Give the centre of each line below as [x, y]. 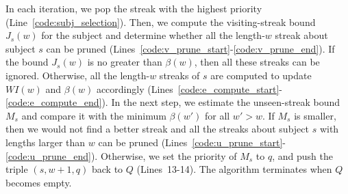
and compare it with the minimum [94, 115]
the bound [27, 62]
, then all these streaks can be [257, 62]
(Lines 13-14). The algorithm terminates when [234, 169]
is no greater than [125, 62]
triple [17, 169]
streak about [301, 35]
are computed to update [261, 75]
